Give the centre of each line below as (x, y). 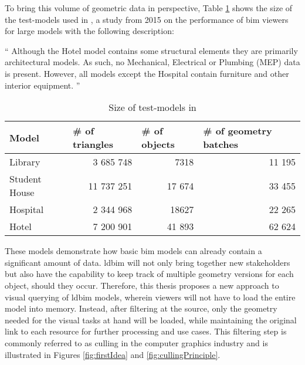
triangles (93, 144)
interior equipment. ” (43, 85)
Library (25, 162)
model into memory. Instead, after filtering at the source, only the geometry (141, 308)
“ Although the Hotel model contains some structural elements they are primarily (151, 50)
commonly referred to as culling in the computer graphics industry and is (136, 342)
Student (26, 179)
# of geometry (238, 131)
